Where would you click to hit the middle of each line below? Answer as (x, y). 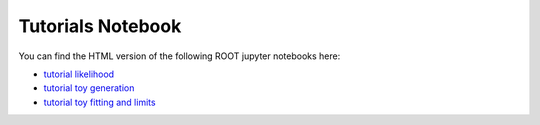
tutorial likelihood (79, 74)
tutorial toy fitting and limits (99, 102)
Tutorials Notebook (100, 26)
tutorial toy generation (89, 88)
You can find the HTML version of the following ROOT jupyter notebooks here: (179, 56)
